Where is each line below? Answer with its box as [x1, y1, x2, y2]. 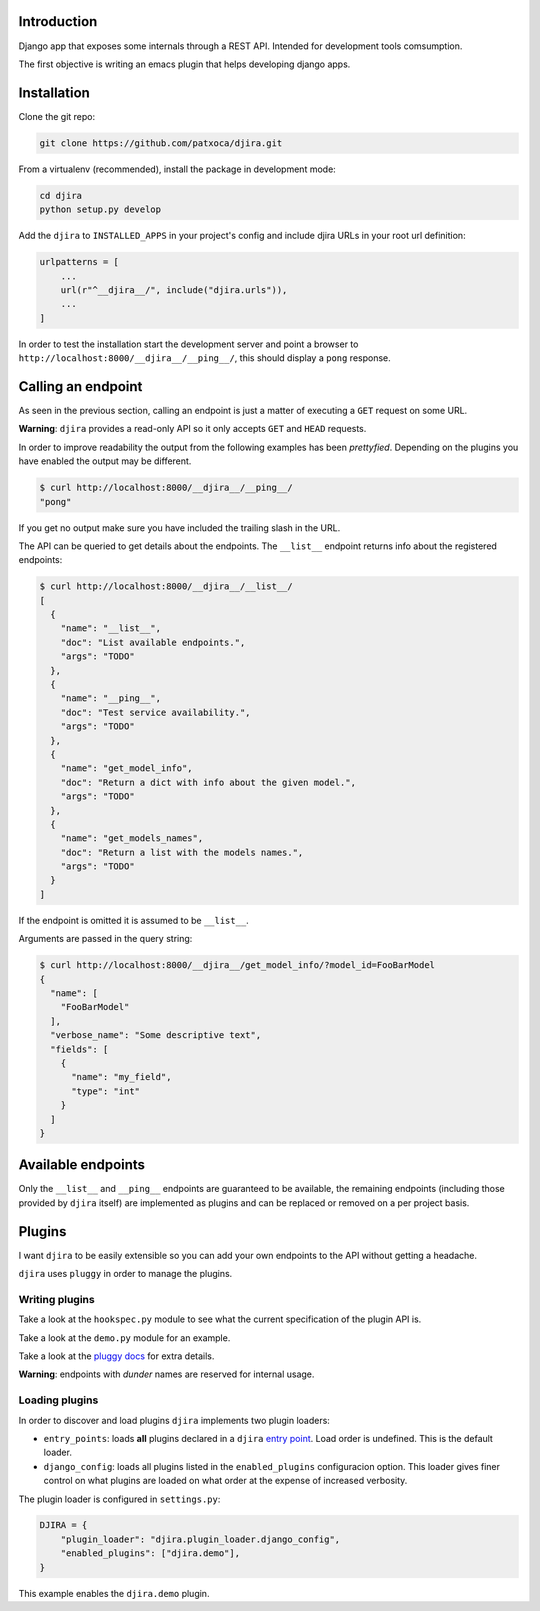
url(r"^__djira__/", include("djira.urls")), [60, 284, 288, 295]
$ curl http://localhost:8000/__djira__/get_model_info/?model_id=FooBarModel [39, 960, 435, 971]
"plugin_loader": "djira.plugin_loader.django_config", [60, 1533, 341, 1545]
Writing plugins [18, 1292, 95, 1306]
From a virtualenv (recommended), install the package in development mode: [18, 163, 337, 175]
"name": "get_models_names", [60, 833, 204, 844]
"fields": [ [50, 1043, 109, 1055]
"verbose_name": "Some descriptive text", [50, 1030, 262, 1041]
